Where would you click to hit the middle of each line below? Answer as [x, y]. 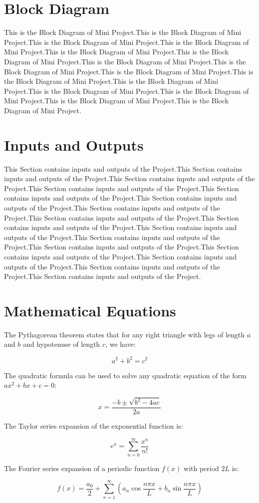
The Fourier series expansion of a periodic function [82, 468]
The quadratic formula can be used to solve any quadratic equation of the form [125, 375]
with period [201, 468]
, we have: [121, 344]
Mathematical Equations [90, 310]
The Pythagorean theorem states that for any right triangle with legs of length [125, 334]
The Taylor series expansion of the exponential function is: [94, 426]
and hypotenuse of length [61, 344]
